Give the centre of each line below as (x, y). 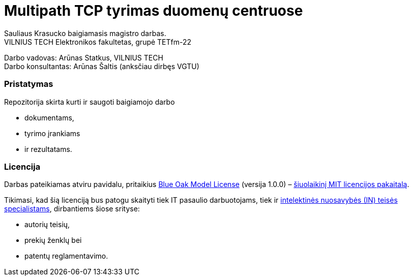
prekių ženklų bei (53, 240)
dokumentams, (49, 117)
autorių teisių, (47, 225)
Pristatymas (29, 84)
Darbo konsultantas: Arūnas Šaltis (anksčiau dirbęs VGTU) (102, 66)
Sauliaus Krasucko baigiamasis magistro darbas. (85, 33)
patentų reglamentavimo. (66, 256)
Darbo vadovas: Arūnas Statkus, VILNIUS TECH (84, 57)
